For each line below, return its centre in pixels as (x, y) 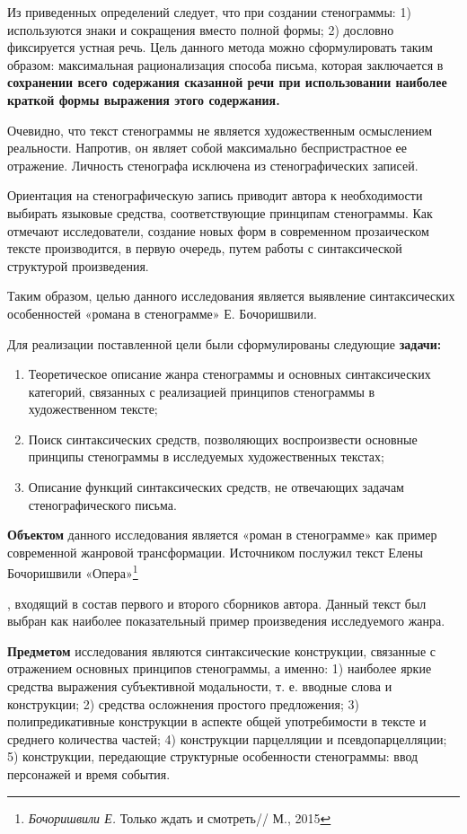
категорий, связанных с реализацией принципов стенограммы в (202, 391)
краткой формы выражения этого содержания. (144, 99)
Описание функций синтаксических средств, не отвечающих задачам (216, 487)
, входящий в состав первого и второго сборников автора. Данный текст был (217, 603)
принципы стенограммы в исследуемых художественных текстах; (206, 457)
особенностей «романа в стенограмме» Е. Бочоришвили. (162, 313)
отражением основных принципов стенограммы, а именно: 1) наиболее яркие (220, 668)
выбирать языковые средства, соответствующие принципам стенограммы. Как (220, 212)
